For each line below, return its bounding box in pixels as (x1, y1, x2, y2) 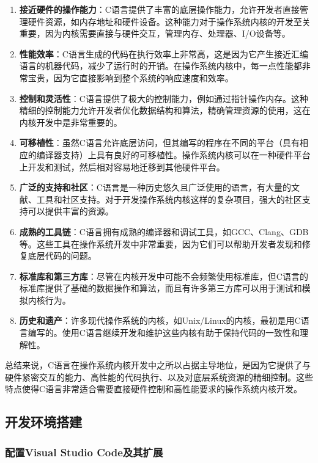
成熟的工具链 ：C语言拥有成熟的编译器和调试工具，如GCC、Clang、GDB (19, 225, 309, 238)
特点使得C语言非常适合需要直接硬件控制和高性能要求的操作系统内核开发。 (5, 382, 303, 395)
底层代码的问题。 (28, 249, 97, 262)
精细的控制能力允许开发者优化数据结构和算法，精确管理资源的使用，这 (19, 104, 302, 117)
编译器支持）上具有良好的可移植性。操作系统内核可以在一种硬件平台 (36, 148, 311, 161)
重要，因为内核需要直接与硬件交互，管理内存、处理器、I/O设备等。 (19, 27, 290, 40)
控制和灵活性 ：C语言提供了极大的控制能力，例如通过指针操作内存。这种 (19, 92, 308, 104)
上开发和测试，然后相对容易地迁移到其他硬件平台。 (19, 160, 225, 173)
